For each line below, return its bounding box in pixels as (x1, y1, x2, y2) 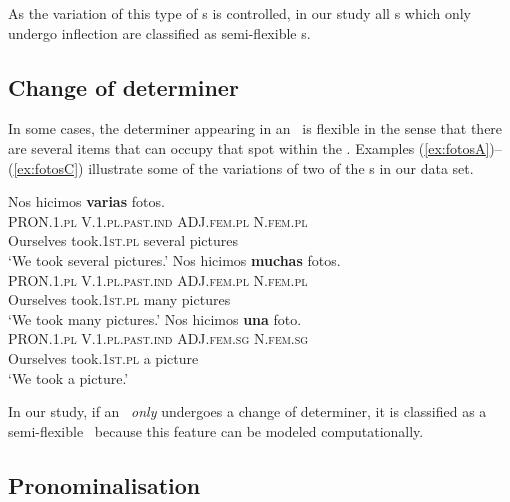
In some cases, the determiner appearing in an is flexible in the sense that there (8, 118, 503, 139)
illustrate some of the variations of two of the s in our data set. (88, 157, 474, 178)
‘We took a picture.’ (8, 367, 129, 388)
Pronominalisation (8, 469, 201, 500)
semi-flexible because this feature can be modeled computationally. (8, 420, 424, 441)
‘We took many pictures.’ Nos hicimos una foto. (8, 308, 302, 329)
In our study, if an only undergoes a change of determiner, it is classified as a (8, 401, 487, 422)
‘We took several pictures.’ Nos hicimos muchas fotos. (8, 249, 341, 270)
